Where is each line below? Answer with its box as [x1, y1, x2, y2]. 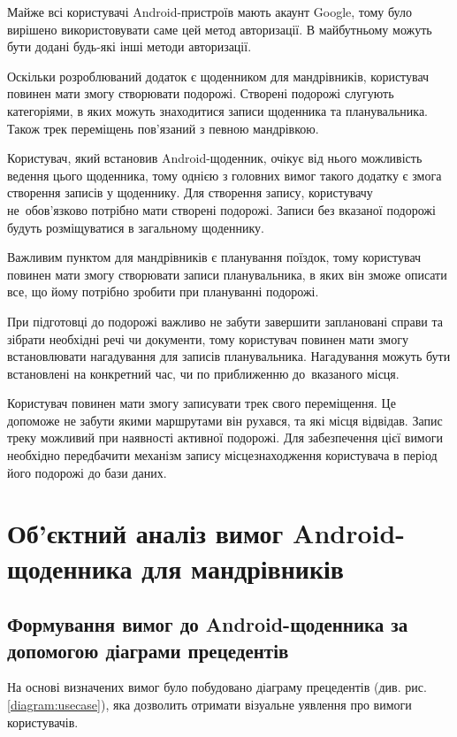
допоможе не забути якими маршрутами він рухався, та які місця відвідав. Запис [7, 411, 443, 429]
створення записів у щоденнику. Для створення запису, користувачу [7, 183, 373, 202]
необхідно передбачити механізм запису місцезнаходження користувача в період [7, 446, 438, 464]
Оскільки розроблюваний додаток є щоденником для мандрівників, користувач [7, 66, 430, 85]
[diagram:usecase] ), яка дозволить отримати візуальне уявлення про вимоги [7, 695, 412, 713]
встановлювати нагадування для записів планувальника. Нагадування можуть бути [7, 347, 451, 365]
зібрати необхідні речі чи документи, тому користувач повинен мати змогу [7, 329, 408, 348]
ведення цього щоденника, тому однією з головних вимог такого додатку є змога [7, 165, 442, 184]
